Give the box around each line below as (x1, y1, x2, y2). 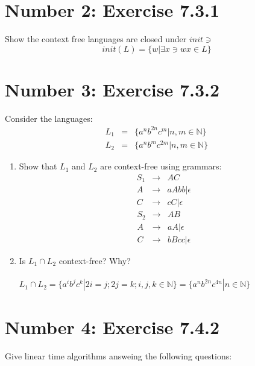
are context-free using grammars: (100, 160, 222, 172)
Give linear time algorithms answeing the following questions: (5, 349, 232, 362)
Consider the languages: (5, 112, 93, 124)
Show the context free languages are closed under (5, 33, 187, 45)
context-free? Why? (58, 254, 131, 267)
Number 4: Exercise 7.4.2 (5, 314, 220, 339)
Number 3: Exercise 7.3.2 (5, 77, 220, 101)
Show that (19, 160, 57, 172)
